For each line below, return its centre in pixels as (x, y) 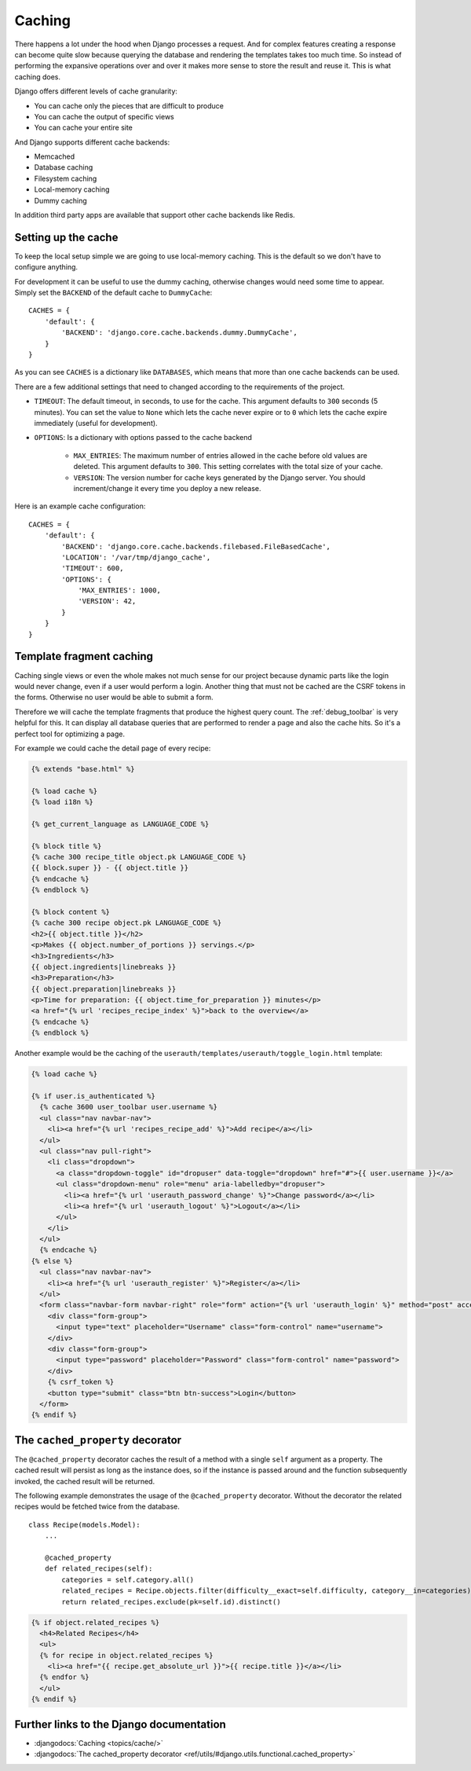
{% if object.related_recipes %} (95, 1622)
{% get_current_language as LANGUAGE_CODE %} (120, 824)
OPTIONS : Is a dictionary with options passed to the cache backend (143, 438)
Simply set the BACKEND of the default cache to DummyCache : (113, 293)
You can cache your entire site (84, 128)
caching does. (38, 77)
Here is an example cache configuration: (80, 506)
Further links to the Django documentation (120, 1724)
